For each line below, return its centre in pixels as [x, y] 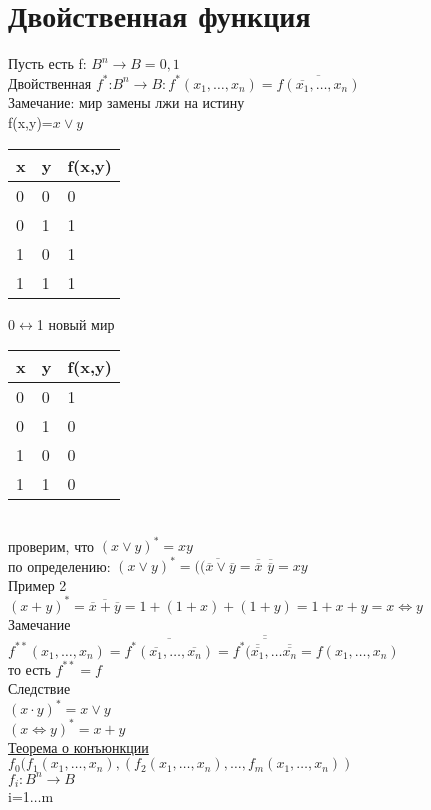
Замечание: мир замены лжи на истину [126, 102]
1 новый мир [75, 323]
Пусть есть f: [47, 63]
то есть [29, 668]
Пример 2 [37, 584]
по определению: [59, 565]
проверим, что [51, 545]
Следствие [39, 688]
